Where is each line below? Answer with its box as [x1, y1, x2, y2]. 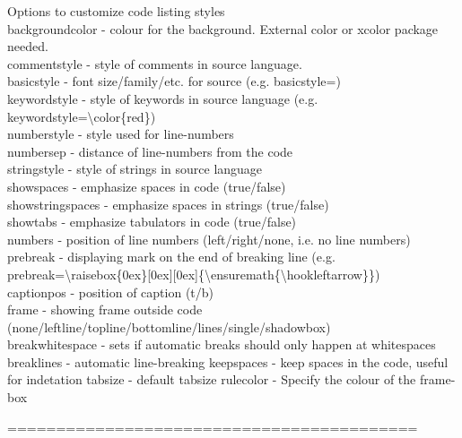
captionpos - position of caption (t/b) [7, 282, 214, 301]
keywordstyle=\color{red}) [7, 107, 156, 125]
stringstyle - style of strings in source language [7, 159, 263, 178]
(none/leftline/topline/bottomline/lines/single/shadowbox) [7, 317, 331, 336]
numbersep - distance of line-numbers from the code [7, 142, 293, 160]
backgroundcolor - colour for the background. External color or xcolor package [7, 19, 439, 38]
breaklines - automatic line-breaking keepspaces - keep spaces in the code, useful [7, 352, 449, 371]
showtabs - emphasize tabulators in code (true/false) [7, 212, 297, 231]
